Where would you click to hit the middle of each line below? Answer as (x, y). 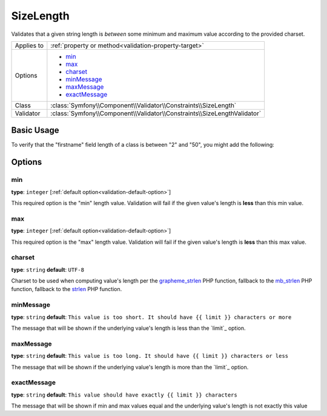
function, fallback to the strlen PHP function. (67, 289)
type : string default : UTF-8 (48, 269)
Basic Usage (35, 130)
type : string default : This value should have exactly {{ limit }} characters (124, 395)
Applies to (29, 45)
